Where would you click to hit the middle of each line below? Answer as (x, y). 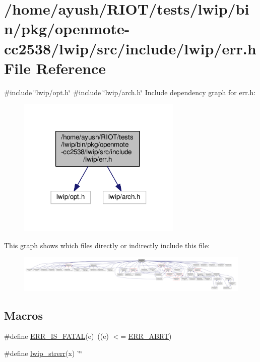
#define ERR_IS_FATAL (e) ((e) (56, 336)
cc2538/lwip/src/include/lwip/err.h (130, 48)
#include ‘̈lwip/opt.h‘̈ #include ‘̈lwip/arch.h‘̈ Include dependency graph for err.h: (130, 92)
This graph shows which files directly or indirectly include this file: (107, 245)
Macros (23, 315)
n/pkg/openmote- (67, 28)
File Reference (55, 68)
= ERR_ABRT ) (146, 336)
